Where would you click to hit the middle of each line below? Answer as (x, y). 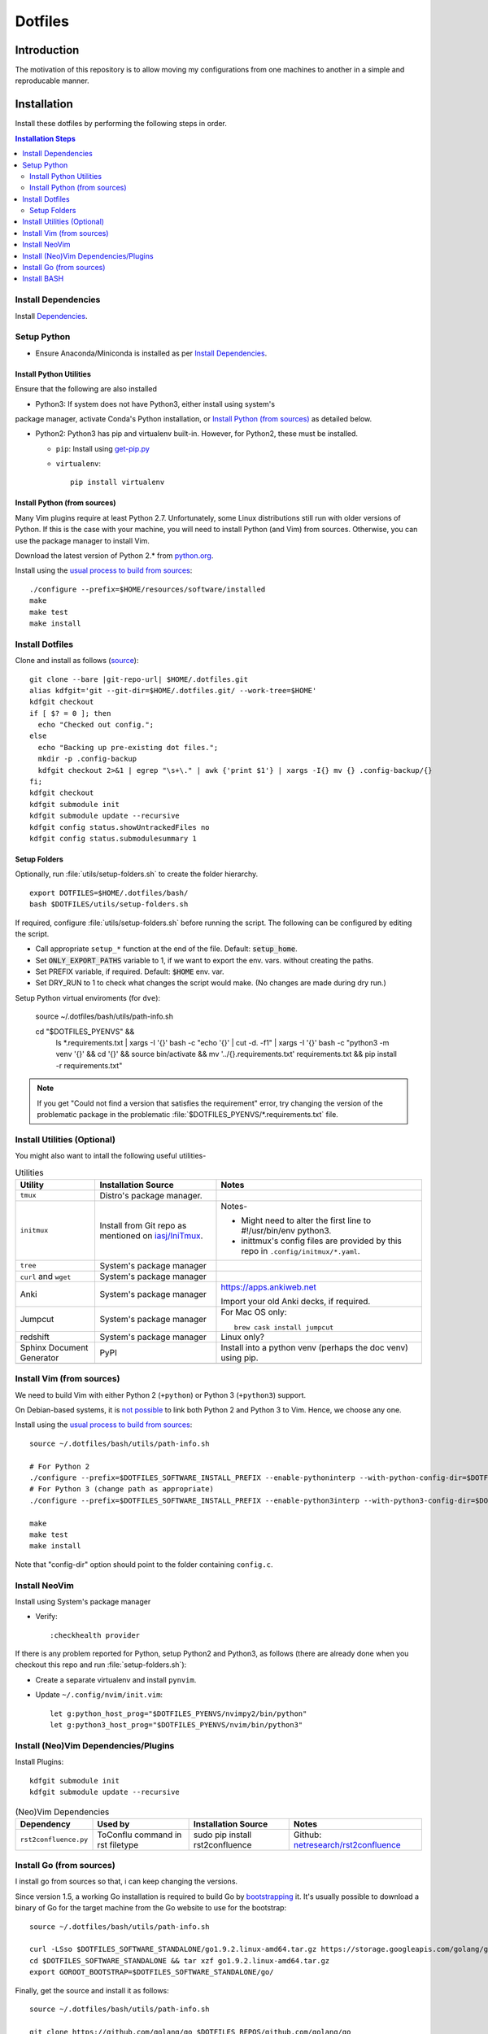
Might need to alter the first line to (306, 1220)
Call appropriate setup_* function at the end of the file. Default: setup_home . (166, 949)
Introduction (47, 50)
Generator (39, 1357)
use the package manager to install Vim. (83, 540)
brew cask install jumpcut (284, 1327)
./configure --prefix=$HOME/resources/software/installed (148, 589)
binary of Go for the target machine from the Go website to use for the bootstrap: (151, 1908)
